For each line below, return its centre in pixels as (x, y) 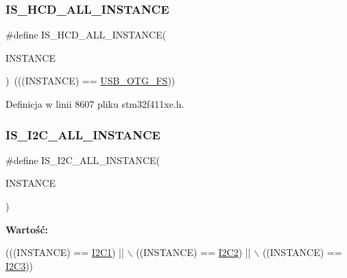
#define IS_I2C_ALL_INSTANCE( (83, 160)
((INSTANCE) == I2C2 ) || (193, 252)
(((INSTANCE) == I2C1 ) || (65, 252)
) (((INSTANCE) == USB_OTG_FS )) (91, 81)
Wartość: (27, 229)
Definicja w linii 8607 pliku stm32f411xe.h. (95, 104)
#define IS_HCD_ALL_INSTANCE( (86, 35)
